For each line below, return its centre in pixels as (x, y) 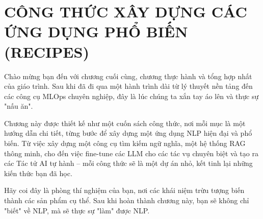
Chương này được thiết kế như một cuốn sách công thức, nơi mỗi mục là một (125, 123)
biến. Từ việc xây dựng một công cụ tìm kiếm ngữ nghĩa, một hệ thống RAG (125, 143)
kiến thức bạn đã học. (38, 173)
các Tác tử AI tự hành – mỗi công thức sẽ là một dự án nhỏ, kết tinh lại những (128, 163)
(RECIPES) (47, 51)
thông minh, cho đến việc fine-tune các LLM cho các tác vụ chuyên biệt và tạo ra (131, 153)
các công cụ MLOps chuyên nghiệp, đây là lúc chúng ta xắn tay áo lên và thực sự (131, 96)
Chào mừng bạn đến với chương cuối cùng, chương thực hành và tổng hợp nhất (128, 76)
